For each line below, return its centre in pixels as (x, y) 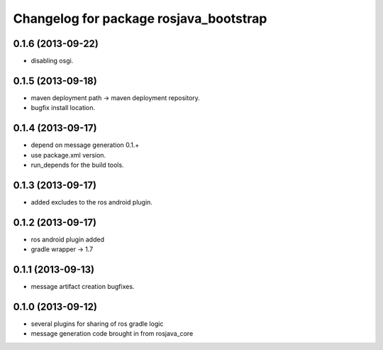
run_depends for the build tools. (77, 165)
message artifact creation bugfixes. (83, 287)
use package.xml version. (68, 155)
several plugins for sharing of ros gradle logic (97, 324)
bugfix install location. (63, 108)
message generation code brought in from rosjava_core (112, 334)
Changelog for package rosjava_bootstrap (140, 18)
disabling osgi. (52, 61)
